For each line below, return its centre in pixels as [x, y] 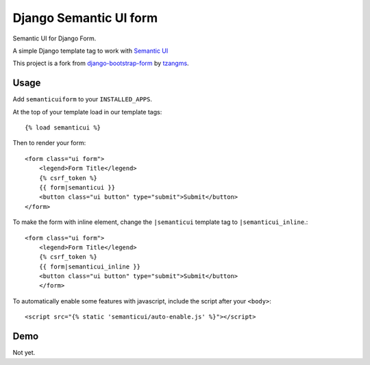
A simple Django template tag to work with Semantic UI [90, 51]
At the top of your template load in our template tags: [87, 112]
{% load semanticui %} [63, 128]
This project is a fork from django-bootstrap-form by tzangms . [101, 63]
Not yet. [24, 353]
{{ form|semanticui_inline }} [89, 266]
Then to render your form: [49, 143]
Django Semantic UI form [85, 18]
